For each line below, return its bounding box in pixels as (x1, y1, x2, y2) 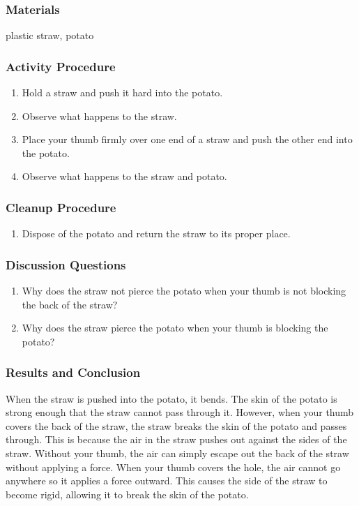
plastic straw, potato (6, 28, 94, 43)
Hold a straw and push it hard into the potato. (22, 85, 223, 100)
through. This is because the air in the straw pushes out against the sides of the (6, 432, 347, 447)
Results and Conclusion (6, 364, 141, 381)
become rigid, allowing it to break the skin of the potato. (6, 486, 249, 501)
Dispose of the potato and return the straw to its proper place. (22, 226, 291, 241)
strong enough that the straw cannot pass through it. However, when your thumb (6, 405, 354, 419)
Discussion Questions (6, 255, 126, 273)
